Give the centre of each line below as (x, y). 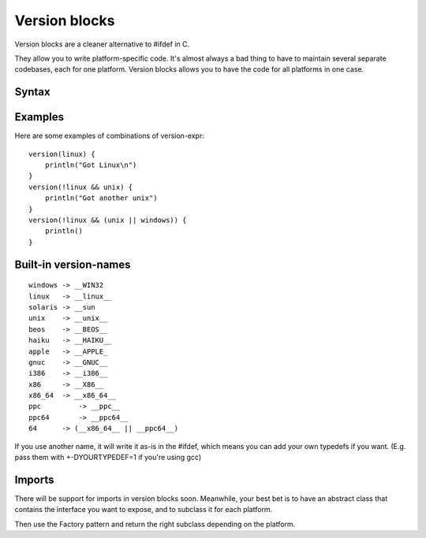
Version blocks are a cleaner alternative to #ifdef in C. (102, 44)
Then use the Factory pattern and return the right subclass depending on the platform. (155, 524)
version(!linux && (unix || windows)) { (108, 220)
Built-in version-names (73, 264)
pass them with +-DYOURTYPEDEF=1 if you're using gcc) (108, 458)
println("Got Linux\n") (91, 165)
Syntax (32, 92)
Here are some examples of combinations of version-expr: (109, 136)
